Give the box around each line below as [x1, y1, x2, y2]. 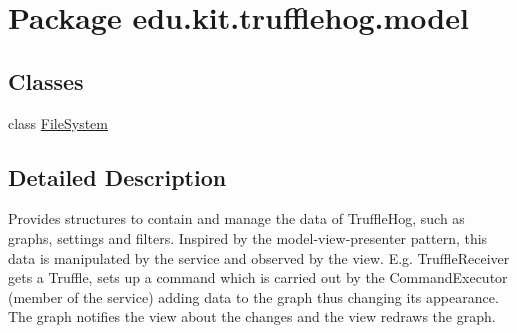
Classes [8, 65, 84, 96]
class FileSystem [8, 112, 108, 133]
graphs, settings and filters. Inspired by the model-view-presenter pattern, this [8, 227, 488, 248]
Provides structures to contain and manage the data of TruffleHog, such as [8, 208, 465, 229]
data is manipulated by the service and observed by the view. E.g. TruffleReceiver [8, 247, 510, 268]
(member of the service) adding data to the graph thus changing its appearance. [8, 286, 499, 307]
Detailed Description [8, 161, 227, 192]
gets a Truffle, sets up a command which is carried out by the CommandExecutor [8, 267, 508, 288]
